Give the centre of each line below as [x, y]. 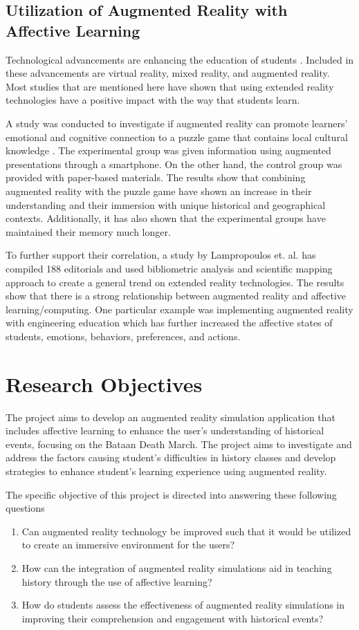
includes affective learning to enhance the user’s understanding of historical [165, 430]
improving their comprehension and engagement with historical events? [173, 618]
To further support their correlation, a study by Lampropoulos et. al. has [161, 255]
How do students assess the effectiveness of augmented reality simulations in [183, 605]
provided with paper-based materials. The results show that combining [156, 177]
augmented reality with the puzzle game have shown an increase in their [159, 191]
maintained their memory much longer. [88, 231]
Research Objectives [104, 383]
